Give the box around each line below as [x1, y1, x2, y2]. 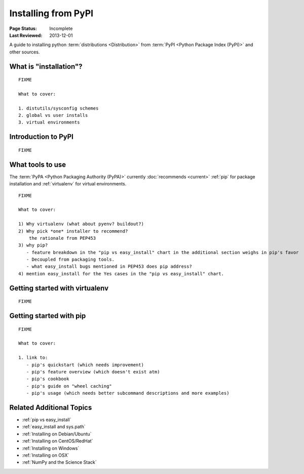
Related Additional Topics [9, 403, 92, 412]
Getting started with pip [9, 311, 86, 320]
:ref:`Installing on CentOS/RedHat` [22, 438, 93, 444]
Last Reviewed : [9, 32, 43, 38]
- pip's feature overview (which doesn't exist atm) [26, 369, 160, 375]
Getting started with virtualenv [9, 283, 109, 292]
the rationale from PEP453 [28, 235, 96, 241]
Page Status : [9, 25, 37, 31]
